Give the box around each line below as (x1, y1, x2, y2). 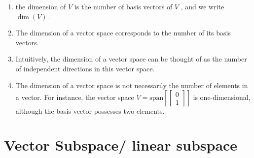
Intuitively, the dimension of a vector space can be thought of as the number (15, 54, 247, 64)
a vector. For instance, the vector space (15, 92, 134, 102)
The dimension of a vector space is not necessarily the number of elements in (15, 80, 248, 90)
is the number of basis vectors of (74, 1, 173, 11)
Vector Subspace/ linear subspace (4, 134, 238, 155)
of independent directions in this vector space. (15, 63, 155, 73)
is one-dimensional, (193, 92, 251, 102)
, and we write (181, 1, 224, 11)
